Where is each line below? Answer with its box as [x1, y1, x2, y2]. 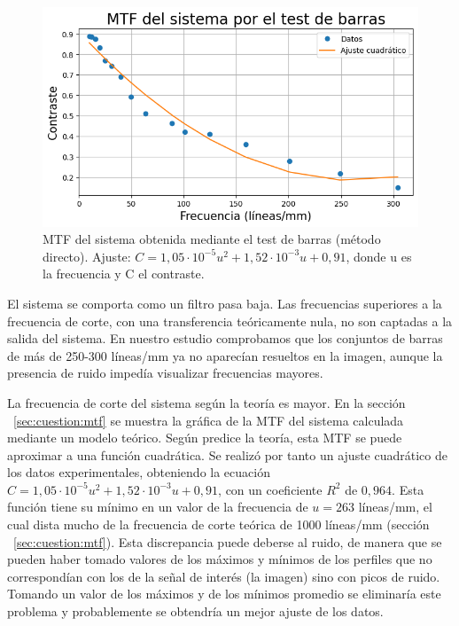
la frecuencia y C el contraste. [43, 264, 205, 283]
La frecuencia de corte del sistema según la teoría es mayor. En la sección [7, 393, 406, 411]
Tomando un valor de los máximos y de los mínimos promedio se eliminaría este [7, 584, 441, 603]
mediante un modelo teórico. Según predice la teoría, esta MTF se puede [7, 428, 402, 447]
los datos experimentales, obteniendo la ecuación [7, 463, 270, 481]
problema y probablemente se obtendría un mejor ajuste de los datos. [7, 602, 384, 621]
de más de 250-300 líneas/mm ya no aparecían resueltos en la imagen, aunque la [7, 346, 443, 364]
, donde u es [346, 246, 412, 265]
